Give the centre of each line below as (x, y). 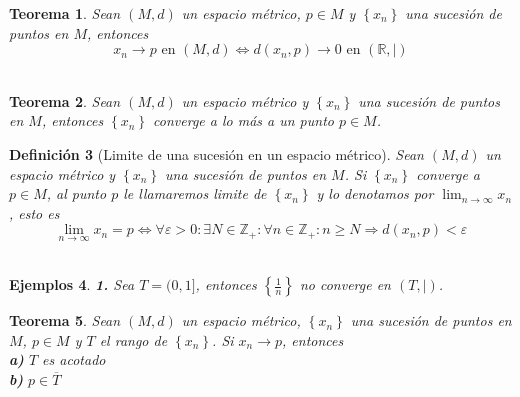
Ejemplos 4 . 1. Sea (72, 284)
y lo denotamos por (375, 193)
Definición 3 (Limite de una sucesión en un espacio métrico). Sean (216, 153)
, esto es (34, 212)
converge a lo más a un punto (243, 120)
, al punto (76, 193)
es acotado (74, 359)
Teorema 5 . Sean (65, 320)
